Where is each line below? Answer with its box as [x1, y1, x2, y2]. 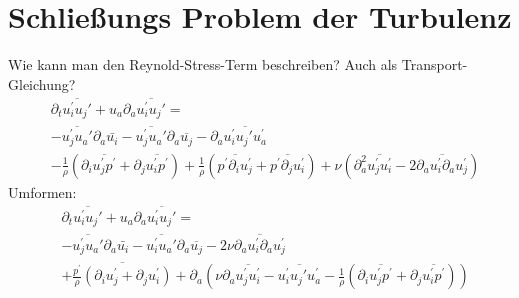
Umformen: [8, 181, 77, 202]
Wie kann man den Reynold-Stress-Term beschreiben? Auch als [8, 54, 398, 75]
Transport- [401, 54, 468, 75]
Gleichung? [8, 73, 76, 94]
